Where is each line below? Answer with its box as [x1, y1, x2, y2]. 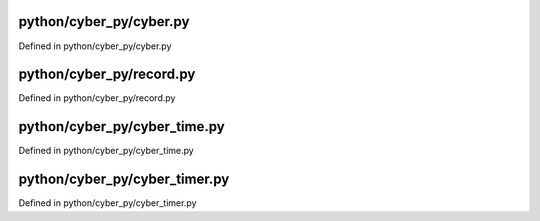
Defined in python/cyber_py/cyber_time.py [18, 145, 194, 157]
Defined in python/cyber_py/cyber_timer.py [18, 197, 197, 209]
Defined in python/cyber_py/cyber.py [18, 40, 172, 52]
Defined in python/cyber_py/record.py [18, 92, 176, 104]
